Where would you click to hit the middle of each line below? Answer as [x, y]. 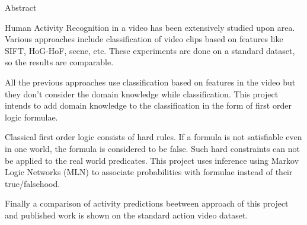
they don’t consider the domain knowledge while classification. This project [142, 94]
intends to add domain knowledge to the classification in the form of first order [148, 105]
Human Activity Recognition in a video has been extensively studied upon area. [150, 27]
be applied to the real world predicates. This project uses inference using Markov [152, 160]
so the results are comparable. [59, 62]
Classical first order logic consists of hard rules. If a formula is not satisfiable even [153, 137]
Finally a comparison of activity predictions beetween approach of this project [147, 203]
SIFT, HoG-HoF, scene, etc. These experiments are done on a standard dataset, [150, 50]
